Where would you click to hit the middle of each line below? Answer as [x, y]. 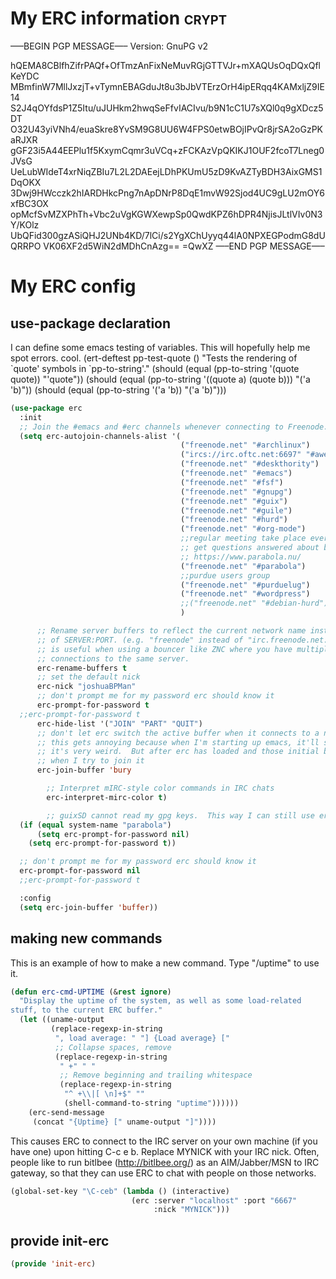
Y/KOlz [25, 224]
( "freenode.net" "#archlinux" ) [245, 445]
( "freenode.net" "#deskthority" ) [250, 464]
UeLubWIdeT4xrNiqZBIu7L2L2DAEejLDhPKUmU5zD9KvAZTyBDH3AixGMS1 [166, 171]
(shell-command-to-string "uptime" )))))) [151, 1103]
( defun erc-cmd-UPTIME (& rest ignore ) [91, 992]
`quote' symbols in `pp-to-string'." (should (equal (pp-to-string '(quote [155, 368]
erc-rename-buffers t [82, 668]
